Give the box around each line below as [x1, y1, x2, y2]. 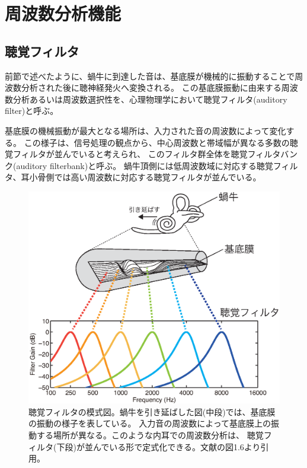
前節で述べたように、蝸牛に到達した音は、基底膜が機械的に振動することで [5, 69, 295, 82]
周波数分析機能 [5, 1, 121, 26]
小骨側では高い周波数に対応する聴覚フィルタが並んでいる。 [29, 171, 261, 183]
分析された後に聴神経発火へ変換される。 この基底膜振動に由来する [21, 81, 282, 94]
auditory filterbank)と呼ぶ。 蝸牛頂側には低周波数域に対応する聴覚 [16, 159, 273, 171]
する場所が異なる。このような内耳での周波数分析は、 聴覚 [36, 429, 264, 441]
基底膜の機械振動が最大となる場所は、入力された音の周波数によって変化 [5, 124, 286, 136]
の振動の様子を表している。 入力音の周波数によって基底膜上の [28, 417, 271, 429]
